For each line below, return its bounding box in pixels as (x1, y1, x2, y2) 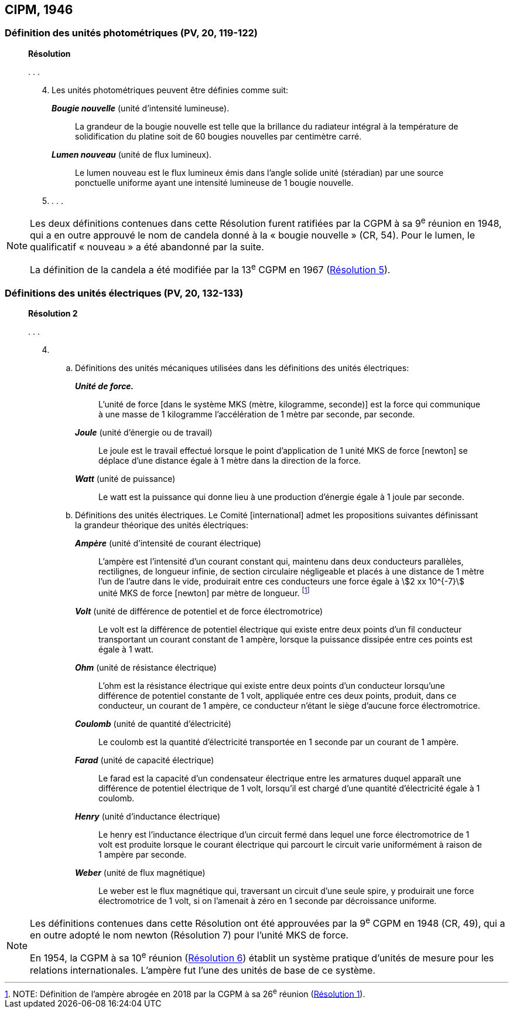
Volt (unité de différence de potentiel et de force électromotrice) (75, 606, 323, 616)
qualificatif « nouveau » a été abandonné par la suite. (30, 241, 264, 253)
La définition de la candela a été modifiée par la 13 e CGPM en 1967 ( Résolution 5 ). (30, 262, 391, 276)
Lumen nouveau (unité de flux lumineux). (52, 149, 212, 159)
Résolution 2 (28, 308, 78, 319)
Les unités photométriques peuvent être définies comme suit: (52, 84, 289, 95)
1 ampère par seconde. (98, 849, 187, 859)
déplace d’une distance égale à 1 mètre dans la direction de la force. (98, 455, 361, 466)
